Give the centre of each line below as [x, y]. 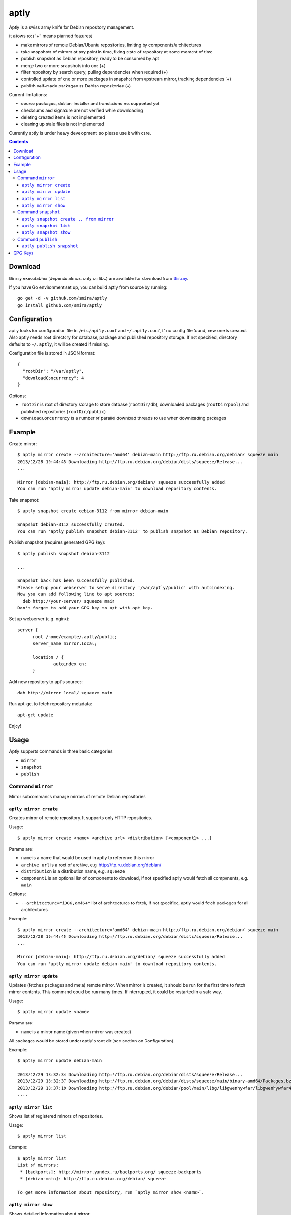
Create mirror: [23, 443]
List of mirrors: [38, 1165]
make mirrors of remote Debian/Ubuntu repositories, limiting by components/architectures [111, 45]
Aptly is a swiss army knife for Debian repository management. [72, 27]
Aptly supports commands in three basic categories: [61, 751]
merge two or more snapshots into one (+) [64, 65]
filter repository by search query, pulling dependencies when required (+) [95, 72]
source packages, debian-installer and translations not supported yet [90, 104]
